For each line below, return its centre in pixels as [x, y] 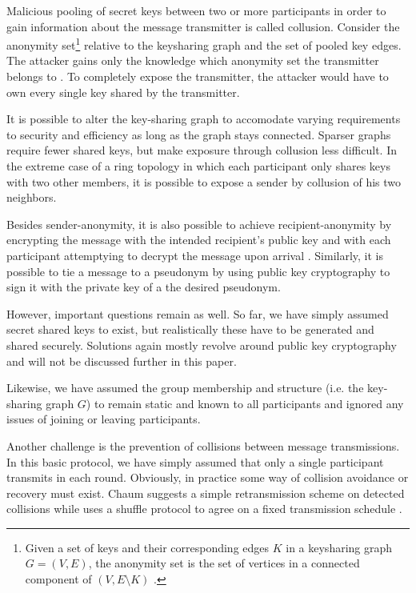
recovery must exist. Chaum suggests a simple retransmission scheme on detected [206, 493]
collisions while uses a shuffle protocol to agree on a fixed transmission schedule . [204, 509]
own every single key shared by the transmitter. [123, 92]
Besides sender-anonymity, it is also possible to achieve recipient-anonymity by [199, 224]
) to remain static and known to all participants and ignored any [245, 403]
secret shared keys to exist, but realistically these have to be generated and [190, 329]
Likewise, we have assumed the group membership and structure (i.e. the [185, 388]
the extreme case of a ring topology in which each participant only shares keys [198, 166]
